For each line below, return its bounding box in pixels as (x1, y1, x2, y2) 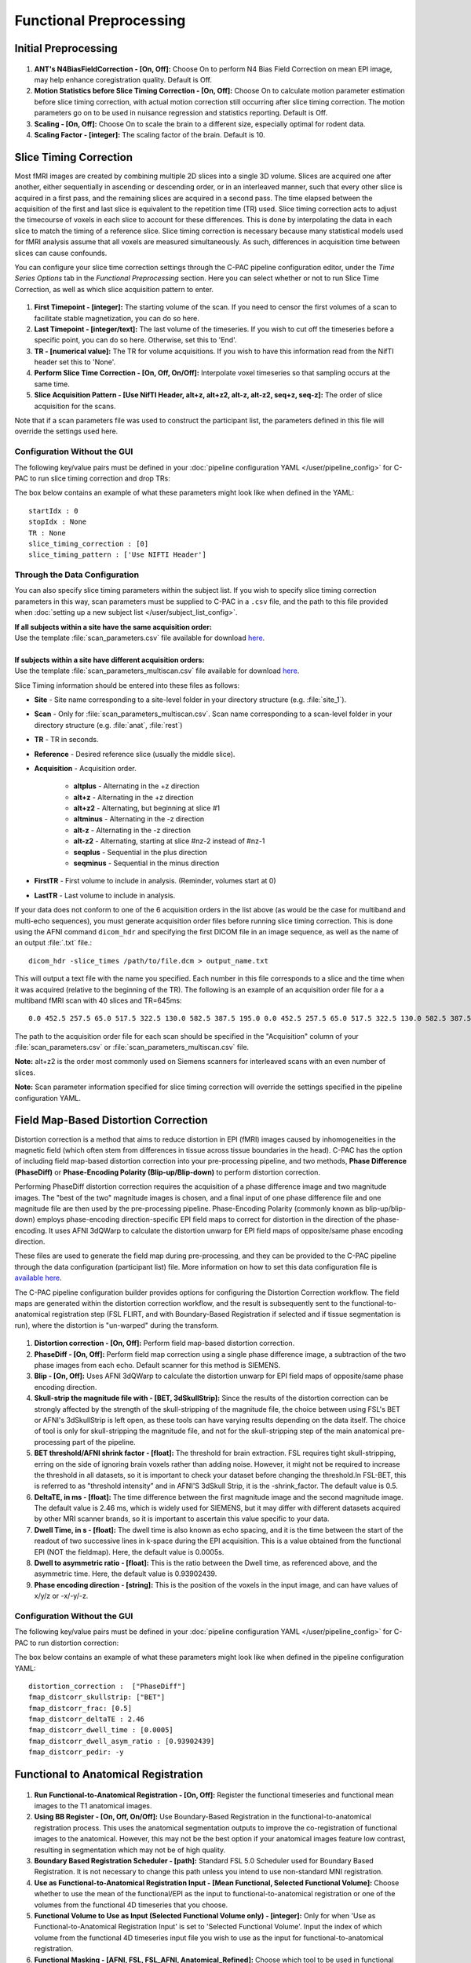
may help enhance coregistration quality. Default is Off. (34, 75, 212, 84)
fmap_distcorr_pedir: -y (28, 1748, 124, 1756)
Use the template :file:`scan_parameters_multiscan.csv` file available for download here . (14, 666, 300, 675)
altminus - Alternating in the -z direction (73, 814, 205, 824)
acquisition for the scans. (34, 401, 116, 411)
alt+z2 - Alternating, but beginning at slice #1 (73, 803, 220, 813)
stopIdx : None (28, 517, 87, 526)
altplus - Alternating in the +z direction (73, 781, 200, 791)
